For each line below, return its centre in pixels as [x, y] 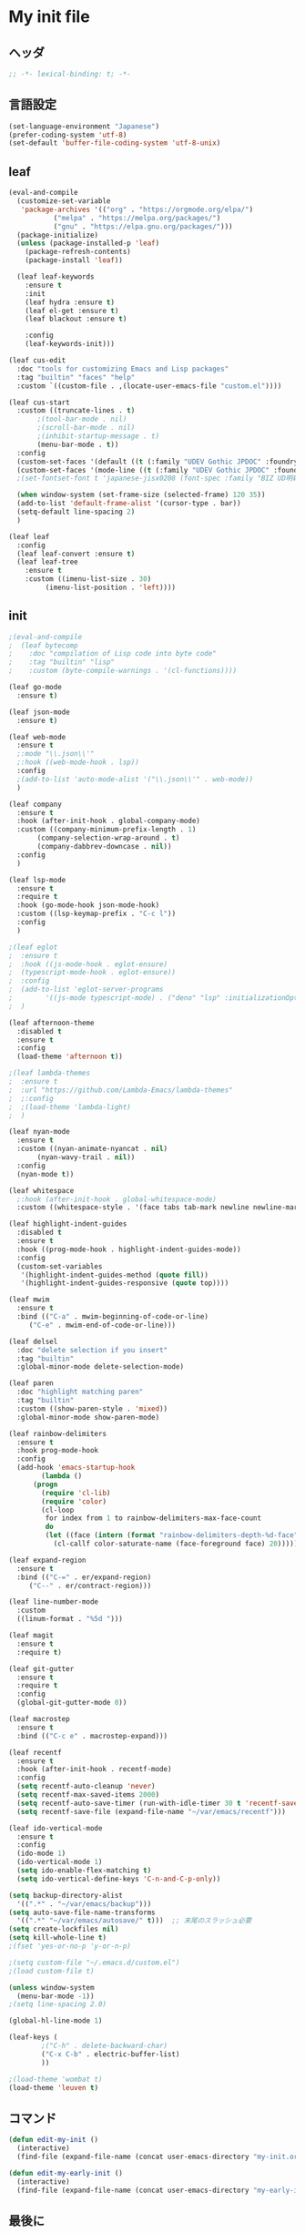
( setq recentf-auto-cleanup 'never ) [86, 1787]
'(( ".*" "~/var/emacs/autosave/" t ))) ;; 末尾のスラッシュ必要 [134, 1921]
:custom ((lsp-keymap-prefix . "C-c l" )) [97, 914]
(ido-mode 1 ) [41, 1854]
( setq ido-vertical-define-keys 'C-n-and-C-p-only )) [119, 1879]
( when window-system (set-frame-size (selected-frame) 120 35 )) [141, 495]
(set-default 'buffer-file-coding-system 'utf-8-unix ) [115, 143]
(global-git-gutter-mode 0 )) [72, 1703]
